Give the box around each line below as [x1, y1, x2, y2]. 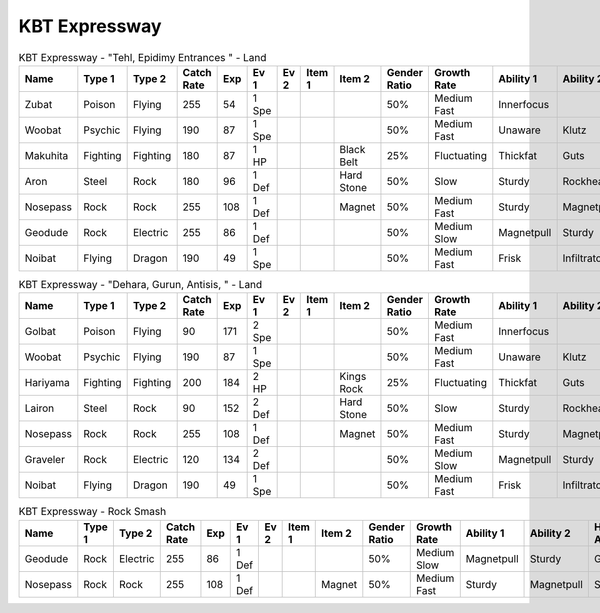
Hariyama [24, 376, 70, 390]
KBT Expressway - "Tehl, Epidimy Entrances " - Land [18, 50, 267, 64]
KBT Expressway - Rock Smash [18, 505, 167, 519]
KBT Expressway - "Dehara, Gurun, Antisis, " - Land [18, 278, 263, 292]
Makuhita [24, 148, 69, 162]
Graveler [24, 453, 65, 467]
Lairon [24, 401, 55, 415]
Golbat [24, 325, 57, 339]
